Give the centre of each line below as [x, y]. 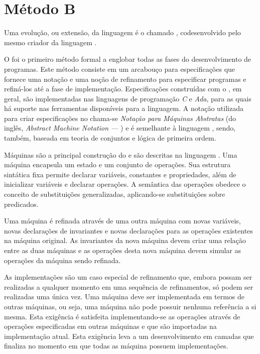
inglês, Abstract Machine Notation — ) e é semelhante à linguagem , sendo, [120, 128]
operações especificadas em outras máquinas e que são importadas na [110, 326]
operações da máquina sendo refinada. [62, 260]
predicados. [21, 204]
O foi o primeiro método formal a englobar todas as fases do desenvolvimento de [128, 59]
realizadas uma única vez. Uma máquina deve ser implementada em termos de [124, 297]
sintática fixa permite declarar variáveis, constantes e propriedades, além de [120, 174]
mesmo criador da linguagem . [50, 42]
